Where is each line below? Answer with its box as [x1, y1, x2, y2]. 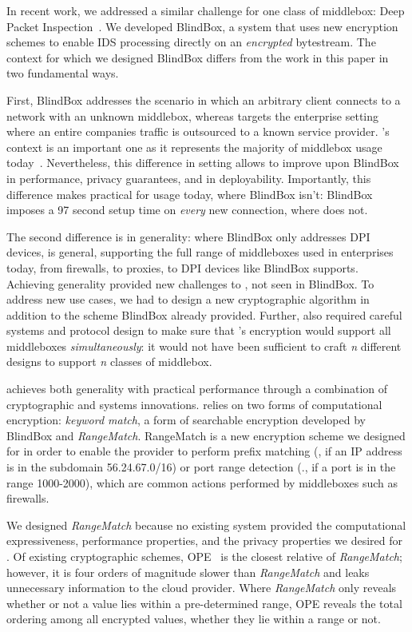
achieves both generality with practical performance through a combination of [6, 380, 388, 397]
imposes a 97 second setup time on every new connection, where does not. [6, 201, 368, 218]
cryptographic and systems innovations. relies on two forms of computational [6, 395, 382, 412]
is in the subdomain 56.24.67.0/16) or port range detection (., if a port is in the [6, 459, 396, 475]
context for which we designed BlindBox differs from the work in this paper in [6, 49, 389, 66]
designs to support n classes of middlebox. [6, 353, 212, 370]
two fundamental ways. [6, 65, 119, 81]
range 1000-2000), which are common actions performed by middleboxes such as [6, 474, 398, 491]
